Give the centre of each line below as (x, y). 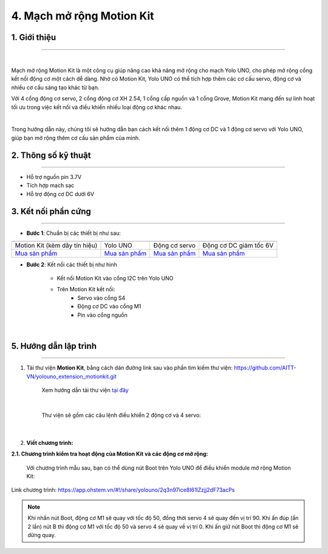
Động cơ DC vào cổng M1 (109, 306)
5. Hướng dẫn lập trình (54, 346)
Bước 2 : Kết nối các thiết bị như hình (72, 265)
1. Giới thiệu (34, 37)
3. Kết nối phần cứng (51, 211)
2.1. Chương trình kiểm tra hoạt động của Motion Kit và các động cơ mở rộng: (110, 454)
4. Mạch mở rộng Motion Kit (83, 16)
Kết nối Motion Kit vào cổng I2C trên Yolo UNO (115, 279)
